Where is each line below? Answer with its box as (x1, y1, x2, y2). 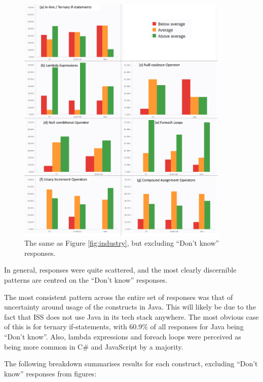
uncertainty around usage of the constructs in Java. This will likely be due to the (4, 301, 256, 312)
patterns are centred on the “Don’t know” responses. (4, 275, 168, 285)
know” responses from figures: (4, 368, 97, 378)
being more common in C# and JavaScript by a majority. (4, 341, 183, 352)
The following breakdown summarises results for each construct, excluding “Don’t (4, 358, 258, 369)
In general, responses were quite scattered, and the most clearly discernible (4, 264, 237, 275)
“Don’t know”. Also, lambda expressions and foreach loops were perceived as (4, 331, 241, 341)
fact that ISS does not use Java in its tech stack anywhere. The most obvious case (4, 311, 259, 322)
